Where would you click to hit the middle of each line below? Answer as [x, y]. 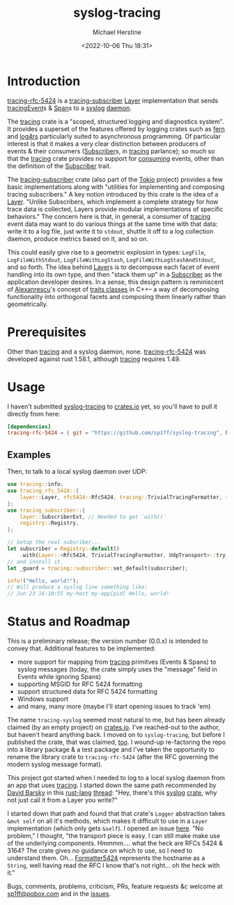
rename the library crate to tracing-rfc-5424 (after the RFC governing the [113, 757]
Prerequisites [47, 332]
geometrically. [28, 304]
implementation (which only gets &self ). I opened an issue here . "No [106, 828]
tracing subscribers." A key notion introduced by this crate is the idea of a [113, 194]
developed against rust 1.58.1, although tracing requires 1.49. [94, 359]
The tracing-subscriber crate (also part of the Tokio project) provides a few [115, 179]
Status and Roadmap [69, 622]
